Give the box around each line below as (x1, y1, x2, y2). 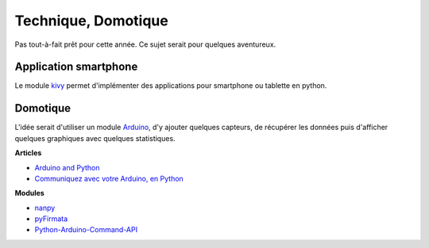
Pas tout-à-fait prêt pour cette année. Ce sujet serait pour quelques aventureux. (14, 40, 276, 49)
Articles (14, 148, 42, 158)
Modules (14, 189, 45, 198)
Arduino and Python (34, 162, 100, 172)
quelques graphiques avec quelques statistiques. (14, 133, 176, 143)
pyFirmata (34, 214, 68, 223)
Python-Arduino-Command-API (34, 225, 138, 235)
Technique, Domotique (14, 12, 168, 29)
